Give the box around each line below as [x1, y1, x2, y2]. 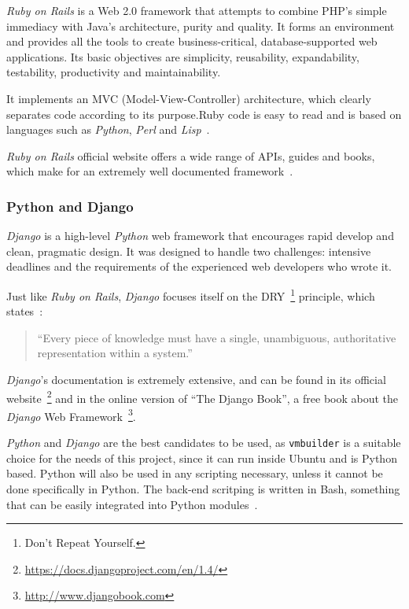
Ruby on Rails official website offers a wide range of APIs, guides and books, [6, 147, 375, 164]
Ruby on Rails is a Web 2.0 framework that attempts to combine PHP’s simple [6, 2, 387, 18]
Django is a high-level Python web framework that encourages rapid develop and [6, 227, 394, 244]
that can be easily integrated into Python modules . [6, 496, 258, 512]
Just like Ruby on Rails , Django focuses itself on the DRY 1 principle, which [6, 285, 375, 304]
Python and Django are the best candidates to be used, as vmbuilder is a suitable [6, 434, 401, 451]
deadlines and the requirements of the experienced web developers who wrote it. [6, 258, 392, 275]
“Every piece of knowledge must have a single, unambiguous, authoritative [37, 329, 396, 345]
